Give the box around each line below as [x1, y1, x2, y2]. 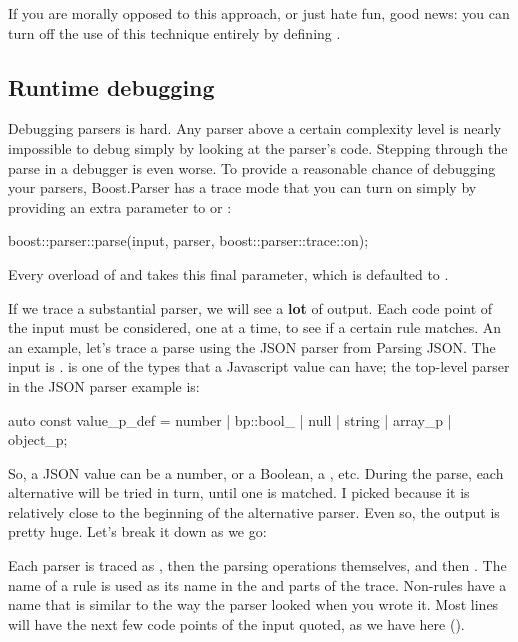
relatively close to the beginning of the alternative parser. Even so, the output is [8, 501, 500, 522]
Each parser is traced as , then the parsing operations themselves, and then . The [8, 555, 507, 576]
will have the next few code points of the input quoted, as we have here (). [8, 613, 465, 634]
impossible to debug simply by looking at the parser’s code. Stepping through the [8, 137, 508, 158]
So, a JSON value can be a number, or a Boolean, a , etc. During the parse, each [8, 462, 504, 483]
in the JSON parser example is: [8, 375, 200, 396]
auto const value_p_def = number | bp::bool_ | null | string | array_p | [8, 409, 452, 430]
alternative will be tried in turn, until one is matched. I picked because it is [8, 482, 470, 503]
